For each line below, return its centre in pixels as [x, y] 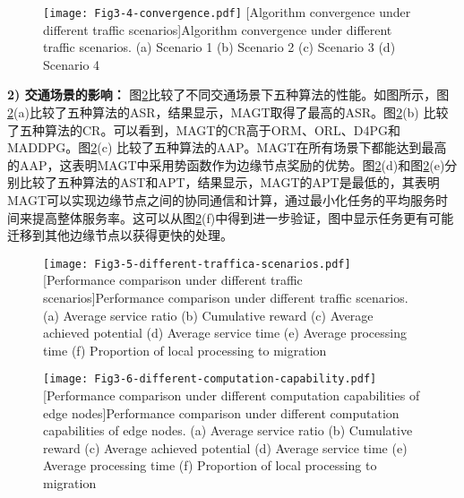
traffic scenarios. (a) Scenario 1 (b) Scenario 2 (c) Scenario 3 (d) [219, 47]
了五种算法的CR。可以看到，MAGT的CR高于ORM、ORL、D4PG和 [204, 129]
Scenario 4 [72, 64]
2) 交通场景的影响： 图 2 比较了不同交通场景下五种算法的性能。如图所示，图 [228, 94]
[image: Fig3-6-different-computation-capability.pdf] [210, 379]
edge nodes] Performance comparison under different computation [221, 412]
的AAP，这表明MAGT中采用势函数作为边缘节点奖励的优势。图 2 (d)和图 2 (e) [226, 164]
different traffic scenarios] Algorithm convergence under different [218, 29]
